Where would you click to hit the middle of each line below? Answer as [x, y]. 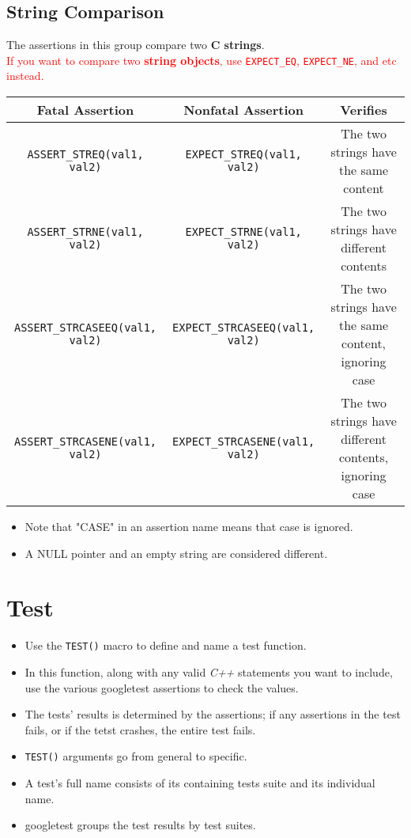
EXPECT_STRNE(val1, [243, 232]
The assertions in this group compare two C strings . [136, 45]
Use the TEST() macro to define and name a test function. [166, 645]
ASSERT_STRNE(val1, [85, 232]
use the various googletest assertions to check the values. [162, 687]
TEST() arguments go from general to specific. [136, 756]
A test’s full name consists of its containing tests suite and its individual [200, 783]
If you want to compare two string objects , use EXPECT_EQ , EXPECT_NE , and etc [202, 60]
